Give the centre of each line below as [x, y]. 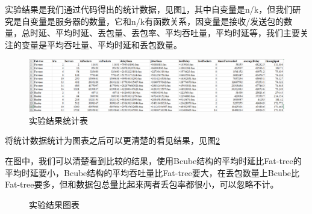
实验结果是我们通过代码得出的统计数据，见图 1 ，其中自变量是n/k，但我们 [149, 9]
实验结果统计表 [58, 120]
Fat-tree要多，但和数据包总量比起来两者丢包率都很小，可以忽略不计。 [142, 184]
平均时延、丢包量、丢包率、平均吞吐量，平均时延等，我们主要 [177, 33]
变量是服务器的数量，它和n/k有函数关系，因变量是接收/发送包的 [157, 21]
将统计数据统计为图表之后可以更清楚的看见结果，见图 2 [112, 140]
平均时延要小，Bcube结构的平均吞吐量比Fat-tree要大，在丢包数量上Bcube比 [152, 172]
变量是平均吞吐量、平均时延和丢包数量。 [101, 44]
